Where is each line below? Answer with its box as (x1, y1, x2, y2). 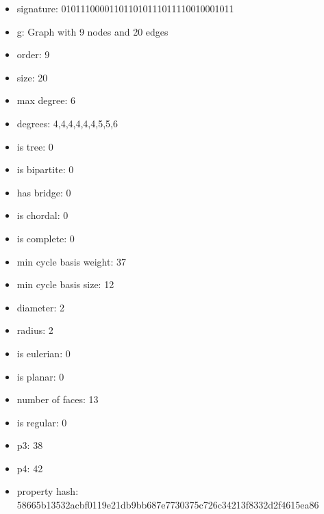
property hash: (16, 484, 79, 498)
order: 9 (16, 47, 50, 62)
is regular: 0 (16, 415, 67, 429)
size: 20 (16, 70, 48, 84)
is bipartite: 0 (16, 162, 74, 177)
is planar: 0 (16, 369, 64, 383)
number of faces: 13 (16, 392, 99, 407)
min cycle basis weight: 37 (16, 254, 126, 268)
